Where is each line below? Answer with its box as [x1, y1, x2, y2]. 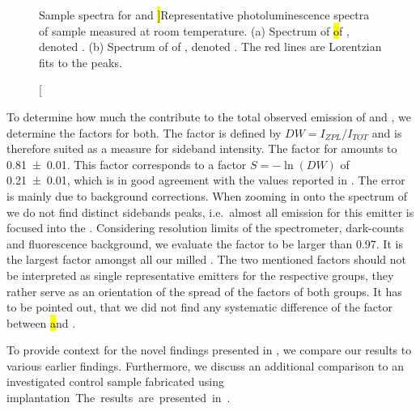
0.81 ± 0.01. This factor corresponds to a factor [6, 155, 247, 172]
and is [371, 124, 402, 141]
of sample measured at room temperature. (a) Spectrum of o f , [39, 22, 350, 39]
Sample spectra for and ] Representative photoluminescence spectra [39, 6, 370, 23]
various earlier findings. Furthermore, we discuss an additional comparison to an [6, 357, 404, 374]
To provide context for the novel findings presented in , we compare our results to [6, 341, 412, 358]
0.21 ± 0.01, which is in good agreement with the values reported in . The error [6, 172, 405, 189]
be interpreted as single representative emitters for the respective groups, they [6, 266, 394, 283]
